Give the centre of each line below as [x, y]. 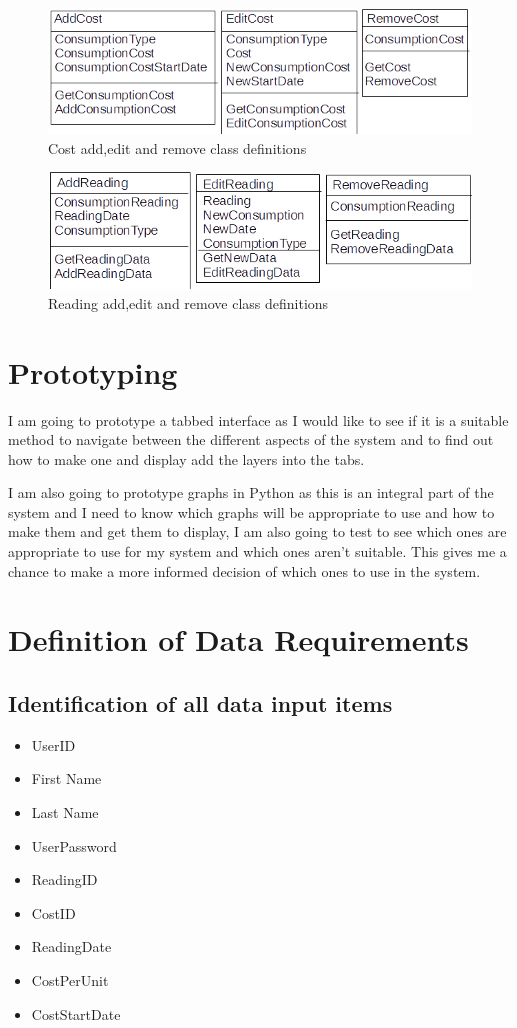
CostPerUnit [70, 979]
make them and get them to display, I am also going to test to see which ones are [257, 531]
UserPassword [74, 845]
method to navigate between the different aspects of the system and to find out [251, 439]
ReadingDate [71, 946]
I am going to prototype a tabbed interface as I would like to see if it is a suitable [258, 419]
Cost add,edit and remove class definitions [177, 147]
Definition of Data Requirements [238, 639]
